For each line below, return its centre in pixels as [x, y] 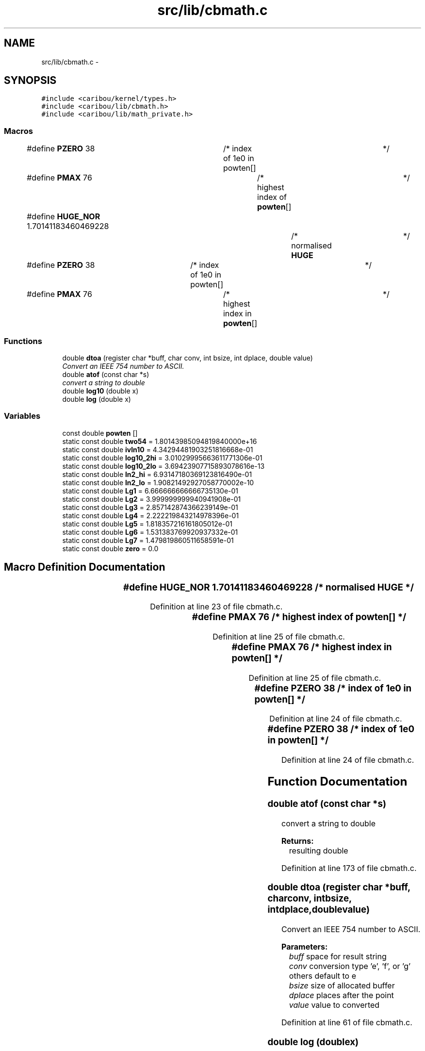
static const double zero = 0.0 [110, 548]
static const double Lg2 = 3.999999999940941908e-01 [152, 499]
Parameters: [305, 947]
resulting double [319, 850]
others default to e [323, 976]
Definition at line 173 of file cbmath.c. [349, 868]
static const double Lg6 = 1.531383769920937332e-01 [150, 532]
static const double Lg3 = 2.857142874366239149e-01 [150, 507]
